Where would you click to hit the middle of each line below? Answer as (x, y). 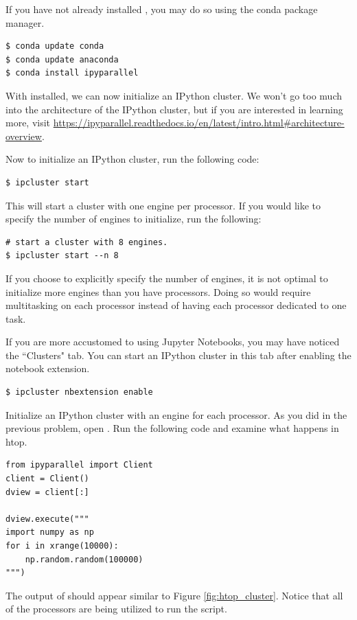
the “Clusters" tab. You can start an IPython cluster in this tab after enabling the (178, 355)
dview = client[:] (47, 492)
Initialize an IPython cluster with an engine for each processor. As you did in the (176, 414)
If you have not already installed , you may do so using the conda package (162, 9)
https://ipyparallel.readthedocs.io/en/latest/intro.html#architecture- (199, 123)
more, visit (28, 123)
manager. (25, 22)
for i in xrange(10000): (62, 546)
